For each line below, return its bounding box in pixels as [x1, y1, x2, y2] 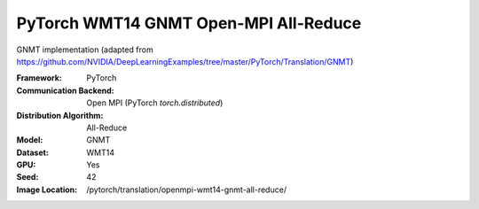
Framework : [16, 73, 62, 83]
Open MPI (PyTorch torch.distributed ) [86, 97, 224, 108]
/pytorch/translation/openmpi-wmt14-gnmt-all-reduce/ [86, 184, 287, 195]
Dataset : [16, 147, 49, 158]
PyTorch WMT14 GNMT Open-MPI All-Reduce [16, 13, 362, 33]
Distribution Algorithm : [16, 110, 104, 120]
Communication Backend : [16, 85, 114, 96]
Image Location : [16, 184, 78, 195]
